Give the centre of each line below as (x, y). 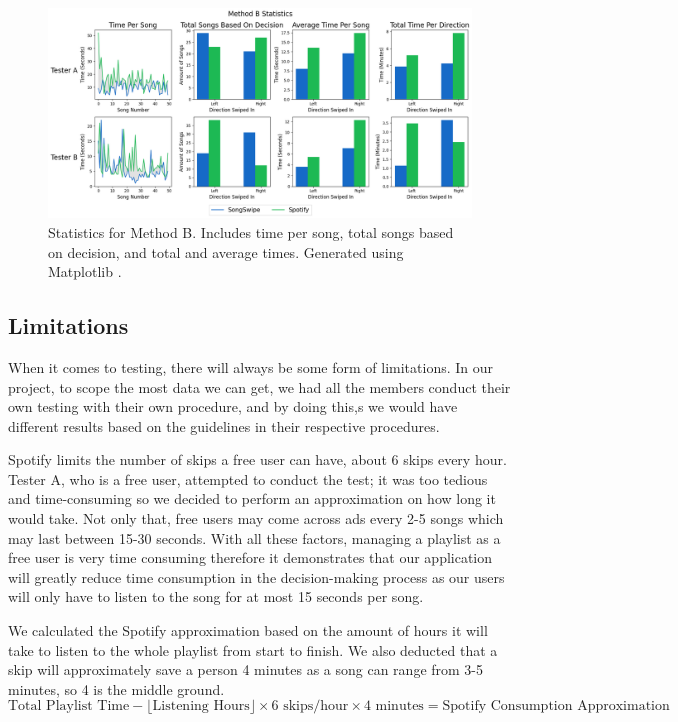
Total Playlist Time (69, 706)
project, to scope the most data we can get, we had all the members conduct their (259, 386)
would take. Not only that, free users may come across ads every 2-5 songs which (256, 518)
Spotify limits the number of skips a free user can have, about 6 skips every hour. (257, 459)
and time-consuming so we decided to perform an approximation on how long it (252, 498)
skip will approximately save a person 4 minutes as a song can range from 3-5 (246, 669)
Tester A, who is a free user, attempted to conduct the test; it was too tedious (248, 478)
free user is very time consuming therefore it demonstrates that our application (250, 557)
